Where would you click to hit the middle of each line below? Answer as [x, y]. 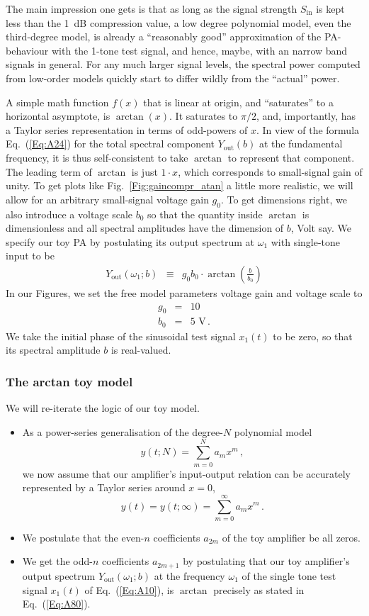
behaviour [27, 50]
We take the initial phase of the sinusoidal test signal [121, 336]
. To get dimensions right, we [284, 199]
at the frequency [189, 575]
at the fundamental [301, 144]
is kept [330, 9]
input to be [30, 256]
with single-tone [306, 241]
